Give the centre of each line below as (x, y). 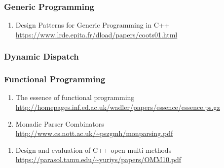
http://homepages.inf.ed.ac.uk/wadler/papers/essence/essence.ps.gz (118, 107)
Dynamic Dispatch (41, 56)
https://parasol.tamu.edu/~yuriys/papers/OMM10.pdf (98, 159)
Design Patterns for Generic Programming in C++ (93, 25)
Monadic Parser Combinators (60, 123)
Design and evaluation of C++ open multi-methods (93, 150)
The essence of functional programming (75, 97)
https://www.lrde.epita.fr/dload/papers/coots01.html (96, 34)
